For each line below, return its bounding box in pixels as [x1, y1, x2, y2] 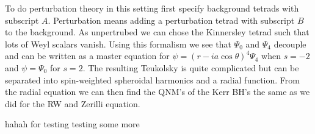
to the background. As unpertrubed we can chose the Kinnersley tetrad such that [5, 26, 310, 38]
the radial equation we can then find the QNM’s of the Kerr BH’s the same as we [5, 85, 310, 98]
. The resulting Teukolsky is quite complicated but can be [82, 61, 299, 74]
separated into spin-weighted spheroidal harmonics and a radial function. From [5, 73, 300, 86]
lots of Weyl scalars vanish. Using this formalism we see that [5, 37, 231, 50]
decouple [273, 37, 306, 50]
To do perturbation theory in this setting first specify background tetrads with [5, 2, 299, 14]
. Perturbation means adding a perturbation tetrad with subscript [48, 13, 295, 26]
